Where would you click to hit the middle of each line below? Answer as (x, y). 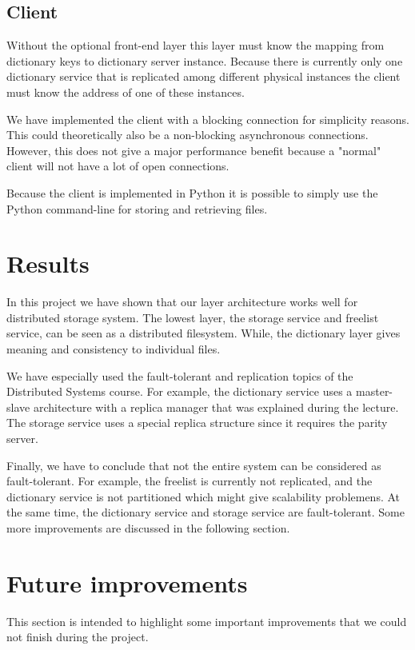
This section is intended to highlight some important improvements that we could (207, 621)
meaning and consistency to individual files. (114, 349)
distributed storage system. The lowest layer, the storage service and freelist (193, 317)
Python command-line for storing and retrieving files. (137, 208)
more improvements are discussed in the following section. (148, 527)
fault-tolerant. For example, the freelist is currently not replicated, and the (190, 481)
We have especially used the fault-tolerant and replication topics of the (180, 375)
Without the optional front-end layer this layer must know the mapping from (196, 45)
